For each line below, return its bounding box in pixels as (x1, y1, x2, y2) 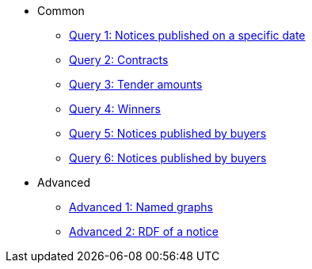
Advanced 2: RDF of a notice (69, 225, 219, 238)
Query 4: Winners (69, 102, 162, 116)
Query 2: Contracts (69, 53, 169, 66)
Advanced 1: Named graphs (69, 200, 213, 214)
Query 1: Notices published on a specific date (69, 28, 306, 42)
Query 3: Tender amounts (69, 78, 203, 91)
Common (37, 4, 85, 17)
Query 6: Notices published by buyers (69, 151, 267, 165)
